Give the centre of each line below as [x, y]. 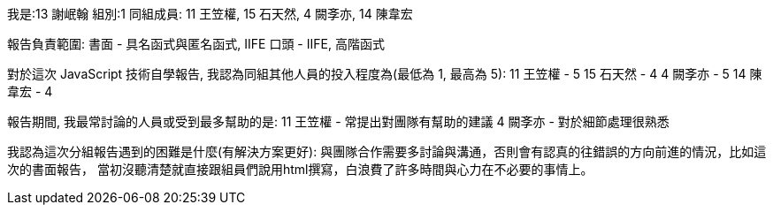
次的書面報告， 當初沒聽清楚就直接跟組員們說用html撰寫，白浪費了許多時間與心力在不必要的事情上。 [300, 169]
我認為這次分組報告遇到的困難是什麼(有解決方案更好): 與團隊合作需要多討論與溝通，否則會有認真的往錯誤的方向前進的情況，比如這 [387, 151]
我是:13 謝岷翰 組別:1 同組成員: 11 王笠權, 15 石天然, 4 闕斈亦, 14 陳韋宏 [210, 14]
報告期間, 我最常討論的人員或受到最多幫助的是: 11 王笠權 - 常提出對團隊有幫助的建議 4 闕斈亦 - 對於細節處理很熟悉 [338, 121]
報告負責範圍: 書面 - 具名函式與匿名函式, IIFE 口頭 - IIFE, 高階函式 [196, 44]
